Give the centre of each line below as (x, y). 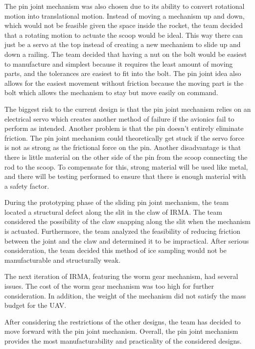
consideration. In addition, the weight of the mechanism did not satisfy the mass (125, 295)
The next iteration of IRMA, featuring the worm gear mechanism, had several (121, 276)
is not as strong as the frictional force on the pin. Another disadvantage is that (123, 147)
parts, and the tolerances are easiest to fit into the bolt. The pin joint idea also (123, 73)
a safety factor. (27, 186)
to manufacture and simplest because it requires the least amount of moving (119, 63)
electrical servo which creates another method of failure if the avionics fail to (119, 118)
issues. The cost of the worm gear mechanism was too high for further (109, 286)
